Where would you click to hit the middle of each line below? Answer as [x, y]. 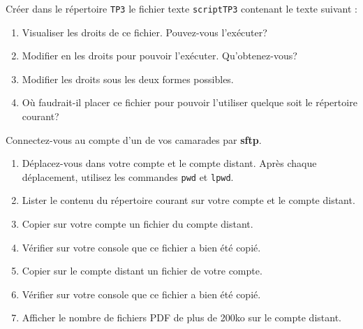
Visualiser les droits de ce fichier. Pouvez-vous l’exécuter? [145, 32]
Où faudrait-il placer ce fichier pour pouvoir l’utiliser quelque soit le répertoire [190, 102]
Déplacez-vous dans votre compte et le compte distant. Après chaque [169, 163]
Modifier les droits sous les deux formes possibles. [128, 79]
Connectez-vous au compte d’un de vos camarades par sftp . [134, 139]
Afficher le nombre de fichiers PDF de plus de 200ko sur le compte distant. [181, 317]
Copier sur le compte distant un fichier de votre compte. [142, 271]
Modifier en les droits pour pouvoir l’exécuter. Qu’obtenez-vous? [160, 56]
